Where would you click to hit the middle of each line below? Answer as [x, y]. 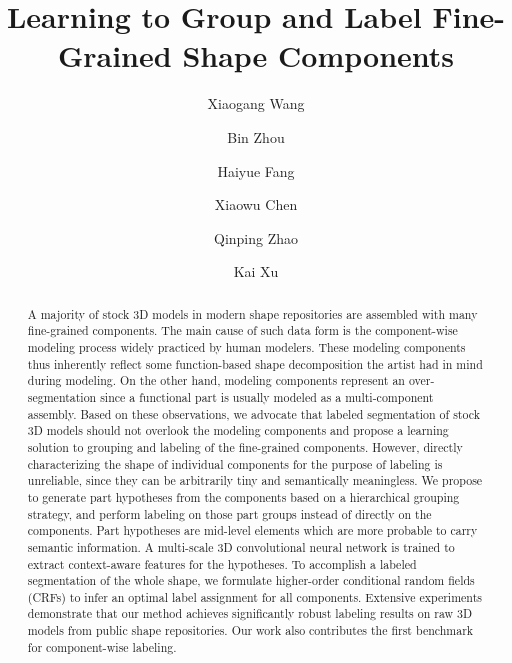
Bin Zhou [256, 136]
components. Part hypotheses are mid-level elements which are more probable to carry [252, 530]
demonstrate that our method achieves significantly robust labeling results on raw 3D [250, 613]
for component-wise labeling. [102, 646]
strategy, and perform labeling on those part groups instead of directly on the [229, 513]
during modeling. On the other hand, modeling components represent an [216, 380]
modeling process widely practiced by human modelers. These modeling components [246, 346]
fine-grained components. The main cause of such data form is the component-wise [242, 330]
